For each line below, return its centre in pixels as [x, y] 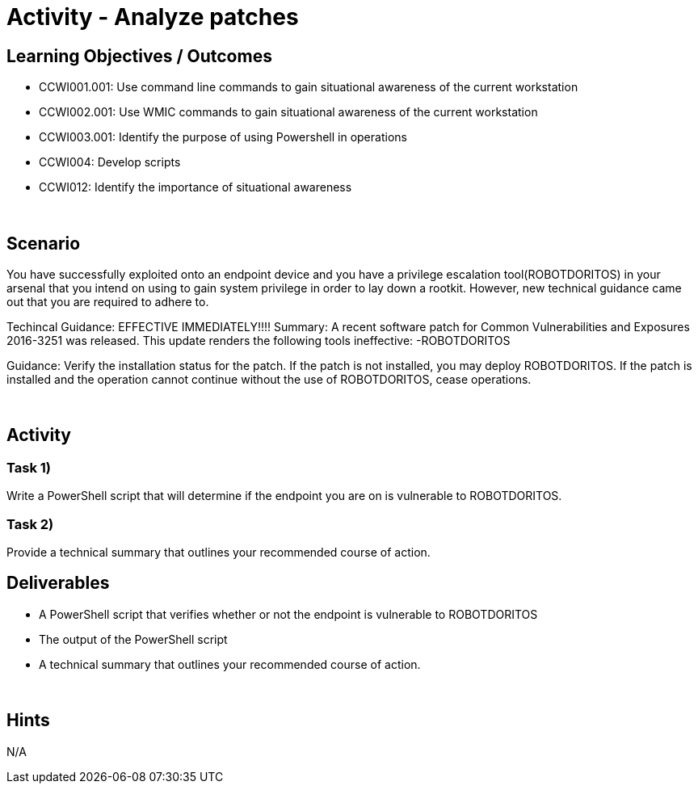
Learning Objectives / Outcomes [139, 56]
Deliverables [58, 583]
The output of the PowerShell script [133, 639]
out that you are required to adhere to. [108, 302]
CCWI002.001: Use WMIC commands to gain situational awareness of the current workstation [288, 112]
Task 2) [30, 524]
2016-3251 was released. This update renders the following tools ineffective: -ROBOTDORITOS [259, 341]
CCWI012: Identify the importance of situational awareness [196, 187]
